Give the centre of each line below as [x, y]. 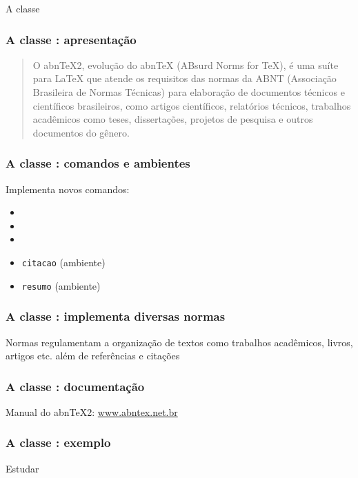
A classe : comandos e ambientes [98, 163]
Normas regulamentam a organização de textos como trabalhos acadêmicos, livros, [179, 342]
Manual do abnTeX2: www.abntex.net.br [92, 411]
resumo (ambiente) [61, 285]
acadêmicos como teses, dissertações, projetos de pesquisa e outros [173, 119]
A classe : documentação [75, 386]
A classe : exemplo [58, 442]
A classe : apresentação [71, 39]
